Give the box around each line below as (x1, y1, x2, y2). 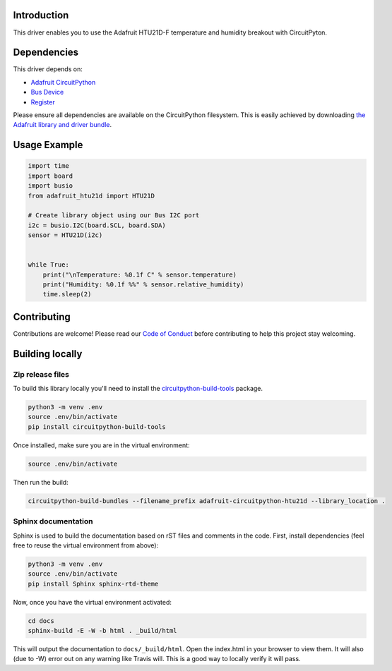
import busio (28, 182, 73, 190)
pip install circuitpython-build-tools (28, 423, 166, 430)
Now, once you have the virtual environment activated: (13, 598, 172, 606)
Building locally (13, 348, 83, 360)
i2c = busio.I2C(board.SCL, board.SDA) (28, 221, 166, 229)
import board (28, 171, 73, 180)
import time (28, 162, 70, 170)
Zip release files (13, 369, 70, 379)
